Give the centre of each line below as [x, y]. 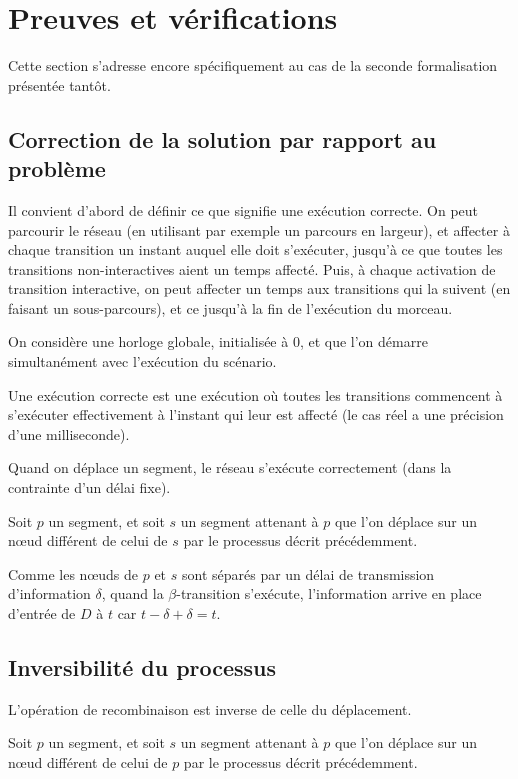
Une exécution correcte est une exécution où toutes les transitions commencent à [255, 394]
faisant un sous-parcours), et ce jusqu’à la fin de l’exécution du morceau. [230, 307]
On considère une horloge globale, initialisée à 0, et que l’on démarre [218, 341]
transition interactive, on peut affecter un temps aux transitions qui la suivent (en [259, 288]
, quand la [132, 593]
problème [57, 168]
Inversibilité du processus [142, 666]
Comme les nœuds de [73, 573]
